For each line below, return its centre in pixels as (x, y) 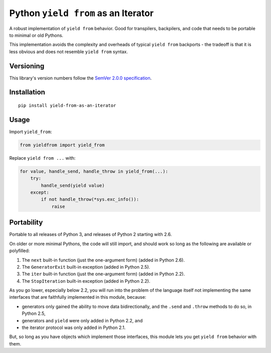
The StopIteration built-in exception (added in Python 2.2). (86, 281)
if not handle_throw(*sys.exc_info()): (90, 199)
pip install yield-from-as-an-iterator (67, 106)
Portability (26, 223)
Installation (27, 92)
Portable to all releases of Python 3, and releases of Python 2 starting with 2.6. (91, 234)
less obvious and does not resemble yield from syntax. (69, 51)
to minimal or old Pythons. (36, 35)
